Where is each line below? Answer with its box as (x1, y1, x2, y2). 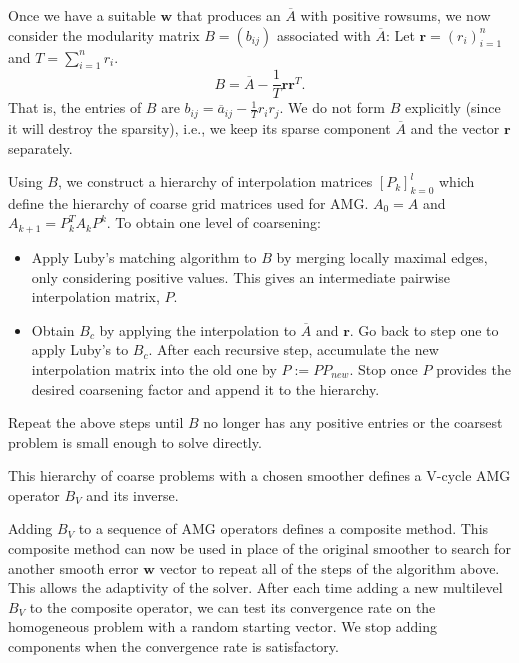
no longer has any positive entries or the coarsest (203, 412, 503, 433)
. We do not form (279, 97, 385, 118)
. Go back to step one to (349, 319, 499, 340)
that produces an (176, 5, 281, 25)
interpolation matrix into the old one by (31, 358, 277, 379)
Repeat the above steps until (8, 412, 184, 433)
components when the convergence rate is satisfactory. (8, 636, 339, 657)
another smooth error (8, 557, 139, 578)
